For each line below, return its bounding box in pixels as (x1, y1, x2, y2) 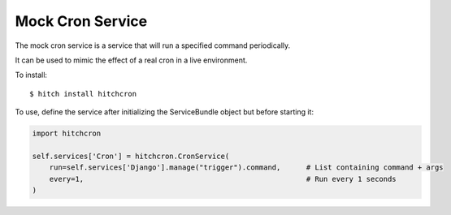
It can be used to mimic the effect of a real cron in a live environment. (15, 55, 248, 65)
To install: (15, 70, 48, 80)
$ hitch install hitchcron (29, 89, 137, 98)
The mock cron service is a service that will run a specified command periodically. (15, 41, 291, 50)
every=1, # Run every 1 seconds (49, 174, 397, 183)
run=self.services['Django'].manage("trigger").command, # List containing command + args (49, 163, 444, 172)
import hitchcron (32, 129, 102, 138)
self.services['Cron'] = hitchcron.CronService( (32, 151, 230, 161)
